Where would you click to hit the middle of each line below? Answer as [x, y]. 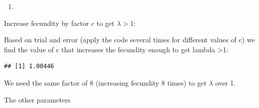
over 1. [226, 82]
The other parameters [37, 99]
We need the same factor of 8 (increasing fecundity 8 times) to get [105, 82]
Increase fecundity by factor [47, 23]
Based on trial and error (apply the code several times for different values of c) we [129, 40]
